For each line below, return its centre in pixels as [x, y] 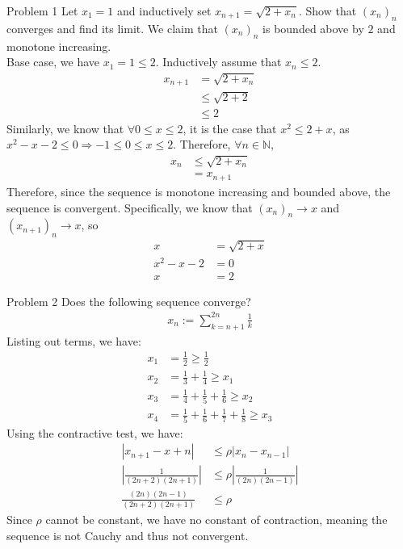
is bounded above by [313, 28]
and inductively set [164, 10]
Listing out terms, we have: [74, 340]
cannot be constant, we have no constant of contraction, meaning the [216, 520]
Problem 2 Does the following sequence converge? [129, 301]
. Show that [327, 10]
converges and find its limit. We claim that [112, 28]
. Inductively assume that [218, 62]
